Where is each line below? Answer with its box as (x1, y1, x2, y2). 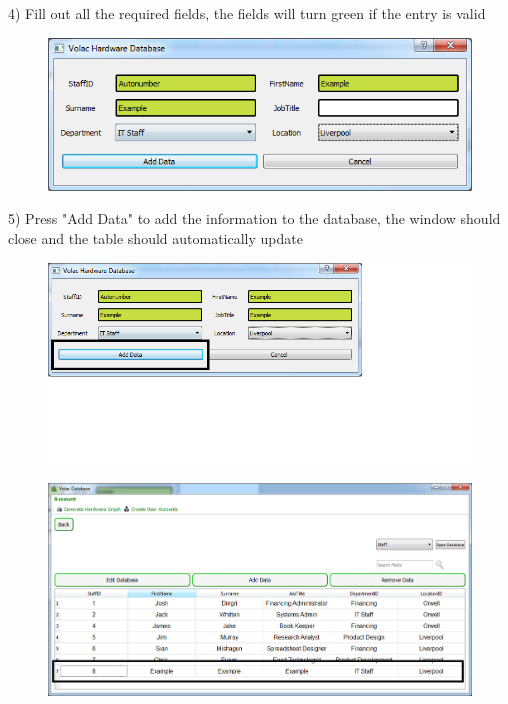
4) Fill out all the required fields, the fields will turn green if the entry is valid (8, 3, 486, 23)
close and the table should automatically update (8, 228, 303, 249)
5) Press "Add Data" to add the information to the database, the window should (8, 208, 501, 229)
